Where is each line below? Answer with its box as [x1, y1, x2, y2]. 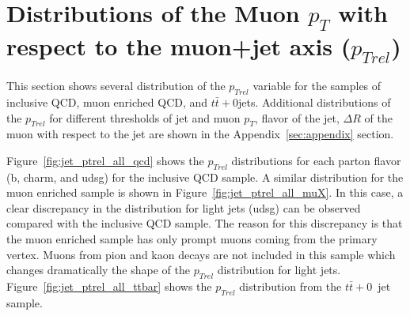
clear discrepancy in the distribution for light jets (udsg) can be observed [6, 199, 361, 216]
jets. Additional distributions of [237, 93, 391, 110]
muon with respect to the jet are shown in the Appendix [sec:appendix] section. [6, 126, 394, 142]
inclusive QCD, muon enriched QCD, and [6, 93, 208, 110]
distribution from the [239, 278, 342, 295]
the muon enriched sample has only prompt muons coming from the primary [6, 231, 378, 247]
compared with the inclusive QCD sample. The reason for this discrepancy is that [6, 215, 403, 231]
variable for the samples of [252, 77, 382, 94]
